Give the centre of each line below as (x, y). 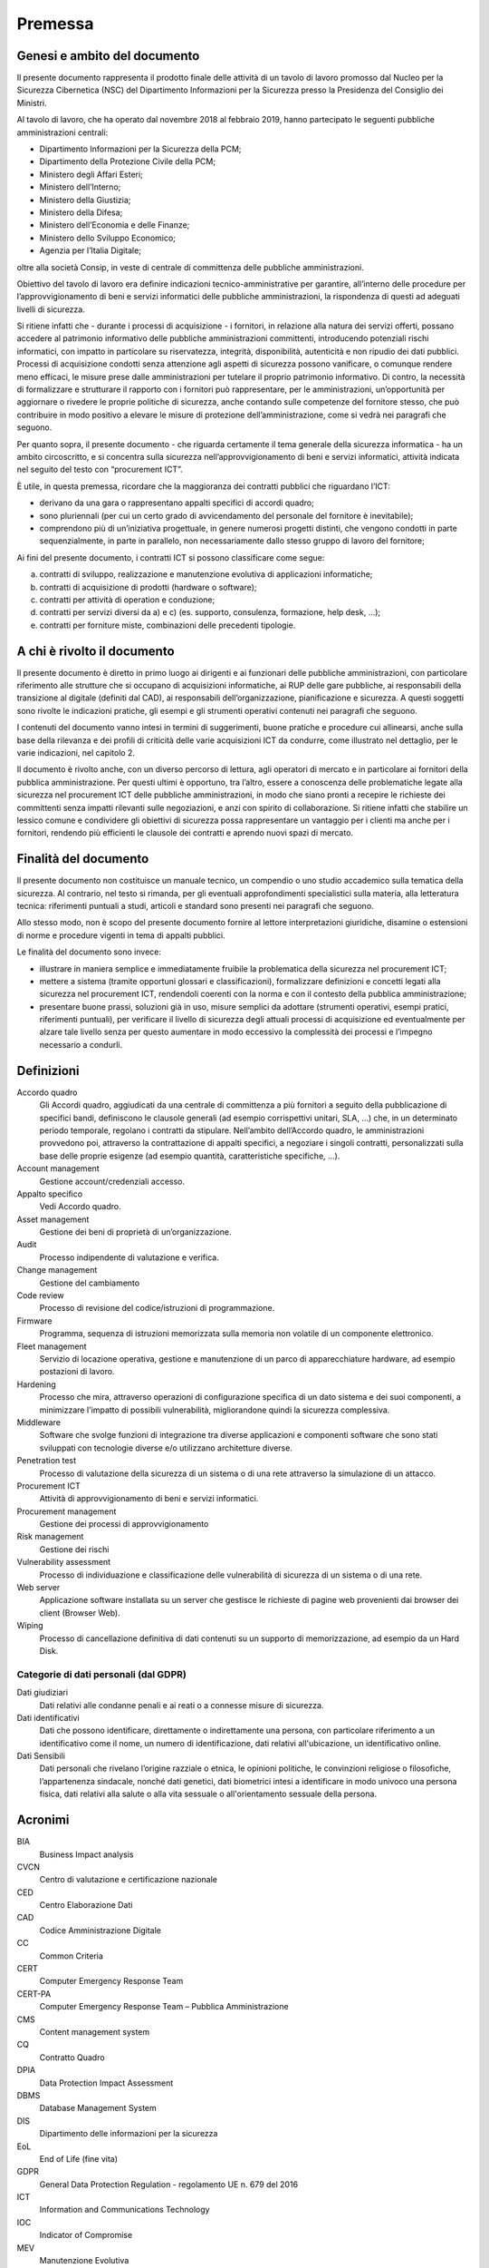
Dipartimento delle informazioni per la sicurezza (129, 2134)
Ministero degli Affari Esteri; (91, 174)
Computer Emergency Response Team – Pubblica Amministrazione (164, 2007)
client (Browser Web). (80, 1613)
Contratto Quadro (72, 2057)
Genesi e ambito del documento (108, 56)
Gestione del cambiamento (90, 1283)
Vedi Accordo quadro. (80, 1207)
